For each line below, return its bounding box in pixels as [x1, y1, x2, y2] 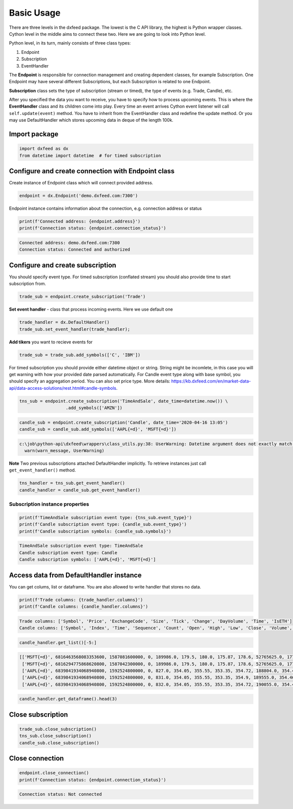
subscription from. [9, 281, 46, 287]
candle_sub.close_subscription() [19, 740, 100, 745]
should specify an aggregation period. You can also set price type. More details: [9, 378, 170, 384]
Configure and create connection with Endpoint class [9, 167, 175, 176]
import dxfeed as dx [19, 146, 68, 152]
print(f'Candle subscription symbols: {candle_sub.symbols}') [19, 528, 171, 534]
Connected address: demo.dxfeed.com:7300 [19, 240, 120, 246]
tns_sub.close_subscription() [19, 733, 92, 739]
